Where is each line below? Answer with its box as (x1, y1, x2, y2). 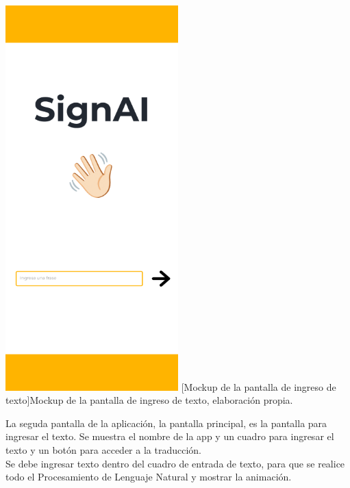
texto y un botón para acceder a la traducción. (5, 442, 201, 457)
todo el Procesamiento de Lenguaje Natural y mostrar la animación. (5, 470, 292, 484)
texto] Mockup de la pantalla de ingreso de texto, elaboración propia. (5, 393, 293, 407)
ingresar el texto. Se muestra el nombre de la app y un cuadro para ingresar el (5, 429, 334, 444)
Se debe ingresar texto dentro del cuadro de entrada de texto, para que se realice (5, 456, 345, 470)
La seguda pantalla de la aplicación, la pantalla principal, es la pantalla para (5, 415, 327, 430)
